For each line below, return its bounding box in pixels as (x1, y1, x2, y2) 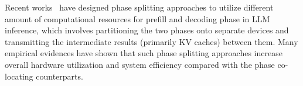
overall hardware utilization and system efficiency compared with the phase (5, 58, 275, 70)
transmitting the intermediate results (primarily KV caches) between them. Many (5, 35, 298, 47)
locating (5, 70, 33, 82)
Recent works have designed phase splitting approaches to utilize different (5, 1, 274, 13)
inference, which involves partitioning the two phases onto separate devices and (5, 24, 289, 36)
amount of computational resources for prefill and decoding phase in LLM (5, 12, 270, 25)
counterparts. (36, 70, 83, 82)
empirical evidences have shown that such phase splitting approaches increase (5, 47, 282, 59)
